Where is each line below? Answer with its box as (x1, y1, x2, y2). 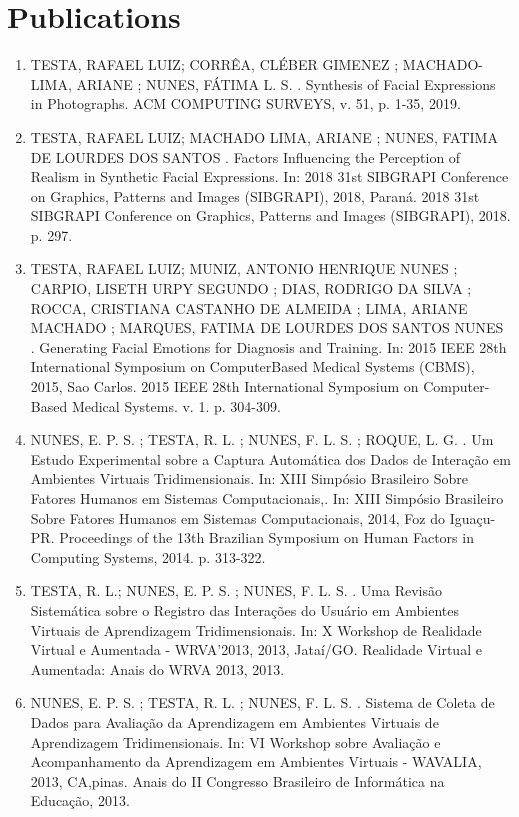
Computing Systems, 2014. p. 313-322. (30, 546, 266, 567)
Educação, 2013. (30, 790, 130, 811)
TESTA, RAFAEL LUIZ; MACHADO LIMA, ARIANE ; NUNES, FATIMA (30, 126, 498, 147)
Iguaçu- (449, 507, 496, 528)
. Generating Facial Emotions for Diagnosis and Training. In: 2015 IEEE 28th (30, 336, 507, 357)
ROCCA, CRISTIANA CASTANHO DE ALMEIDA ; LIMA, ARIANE (30, 297, 468, 318)
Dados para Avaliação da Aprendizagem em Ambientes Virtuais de (30, 711, 439, 732)
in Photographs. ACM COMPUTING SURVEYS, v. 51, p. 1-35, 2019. (30, 93, 461, 114)
